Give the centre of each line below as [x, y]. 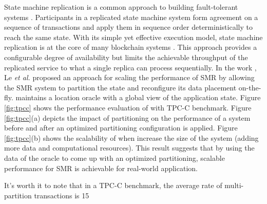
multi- [234, 185]
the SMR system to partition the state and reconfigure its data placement [120, 87]
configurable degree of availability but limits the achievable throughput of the [126, 57]
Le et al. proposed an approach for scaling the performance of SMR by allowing [129, 77]
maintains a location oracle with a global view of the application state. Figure [138, 97]
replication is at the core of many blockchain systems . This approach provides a [131, 47]
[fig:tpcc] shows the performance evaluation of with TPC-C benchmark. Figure [128, 107]
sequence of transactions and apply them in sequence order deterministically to [128, 27]
